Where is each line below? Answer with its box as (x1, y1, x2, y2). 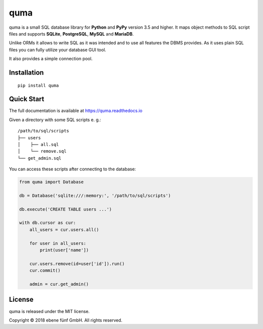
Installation (9, 68, 44, 76)
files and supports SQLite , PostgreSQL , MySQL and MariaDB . (9, 31, 134, 37)
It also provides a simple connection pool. (9, 56, 93, 62)
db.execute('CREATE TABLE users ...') (19, 206, 112, 212)
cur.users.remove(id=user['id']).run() (29, 261, 125, 266)
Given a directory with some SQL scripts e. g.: (9, 117, 101, 123)
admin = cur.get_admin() (29, 281, 89, 287)
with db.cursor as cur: (19, 220, 76, 226)
